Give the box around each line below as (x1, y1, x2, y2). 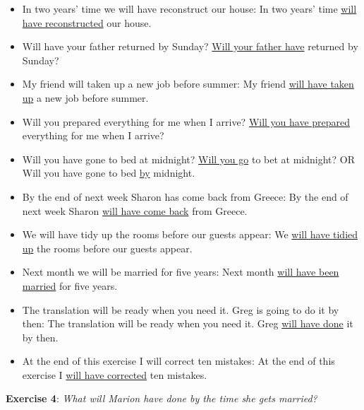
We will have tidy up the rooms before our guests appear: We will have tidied (22, 227, 358, 242)
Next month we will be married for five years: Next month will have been (22, 264, 339, 279)
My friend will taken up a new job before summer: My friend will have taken (22, 76, 354, 91)
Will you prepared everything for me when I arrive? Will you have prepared (22, 114, 351, 129)
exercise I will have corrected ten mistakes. (22, 367, 207, 382)
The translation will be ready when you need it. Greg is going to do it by (22, 302, 339, 317)
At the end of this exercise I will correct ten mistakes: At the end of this (22, 353, 335, 368)
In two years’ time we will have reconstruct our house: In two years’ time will (22, 1, 357, 16)
